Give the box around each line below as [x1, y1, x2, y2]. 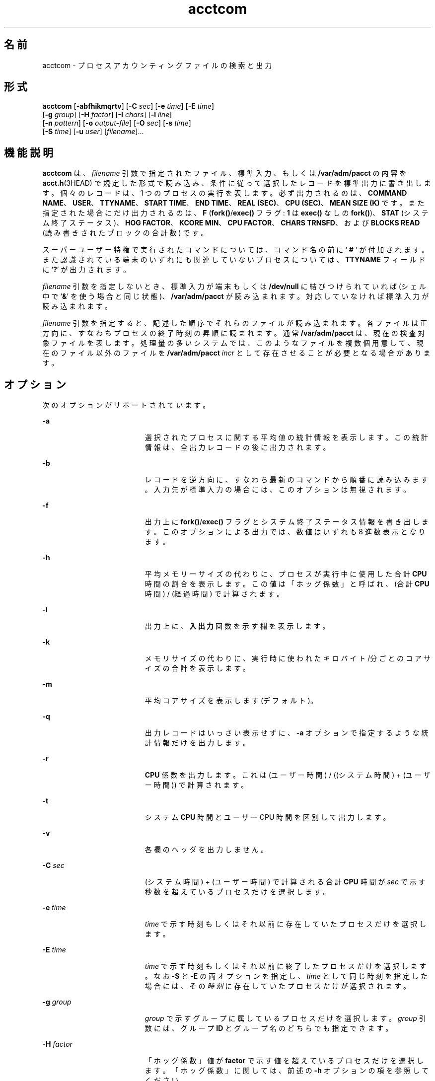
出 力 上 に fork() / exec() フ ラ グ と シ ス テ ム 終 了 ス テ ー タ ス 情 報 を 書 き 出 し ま [145, 517, 429, 526]
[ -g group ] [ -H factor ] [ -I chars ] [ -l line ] [42, 110, 172, 119]
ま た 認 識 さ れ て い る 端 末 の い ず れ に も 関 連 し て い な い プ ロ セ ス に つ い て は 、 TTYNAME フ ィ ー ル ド [42, 255, 426, 264]
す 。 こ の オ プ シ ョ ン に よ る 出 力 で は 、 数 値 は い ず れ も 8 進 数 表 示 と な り [145, 527, 426, 536]
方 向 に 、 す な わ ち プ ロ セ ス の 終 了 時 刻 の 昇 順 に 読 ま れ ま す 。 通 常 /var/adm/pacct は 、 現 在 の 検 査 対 [42, 329, 425, 338]
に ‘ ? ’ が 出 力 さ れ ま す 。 [42, 265, 130, 274]
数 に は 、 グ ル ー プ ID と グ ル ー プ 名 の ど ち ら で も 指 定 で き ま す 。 [145, 1024, 393, 1033]
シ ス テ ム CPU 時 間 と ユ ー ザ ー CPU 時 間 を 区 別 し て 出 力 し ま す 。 [145, 813, 390, 822]
